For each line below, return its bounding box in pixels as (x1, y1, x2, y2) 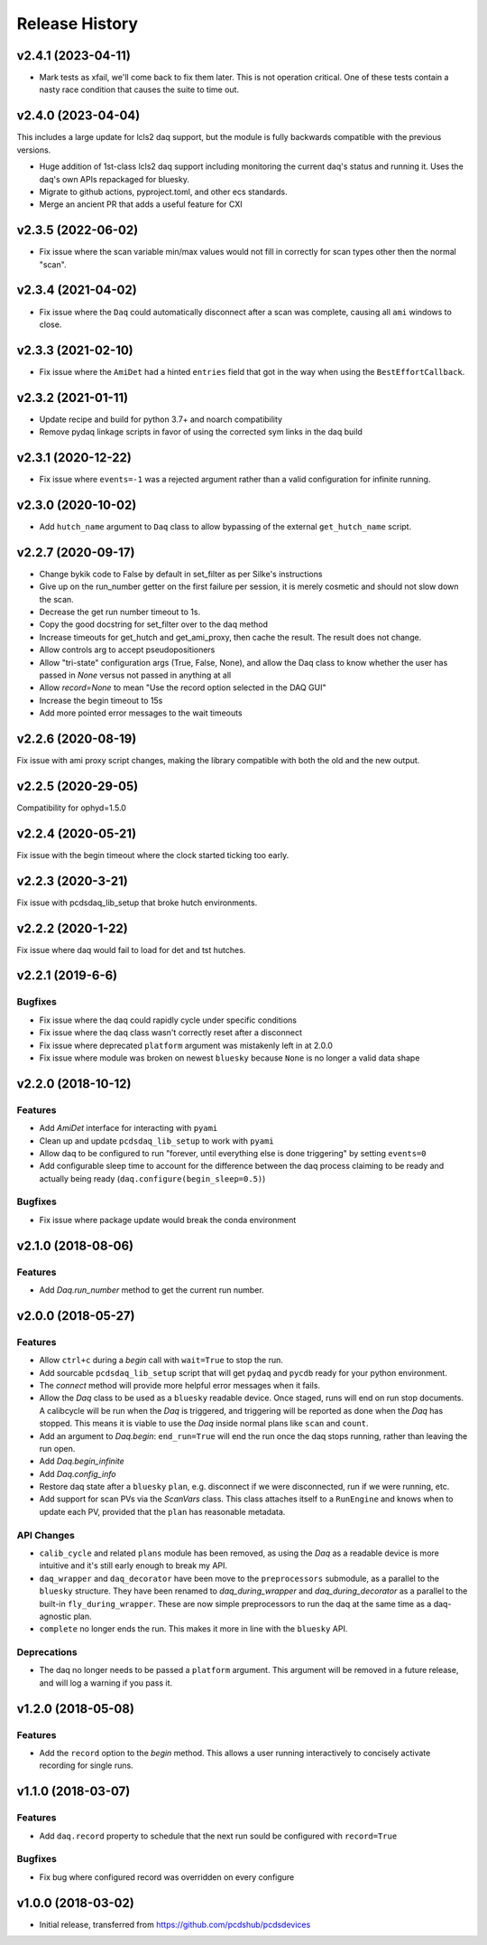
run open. (39, 1443, 76, 1454)
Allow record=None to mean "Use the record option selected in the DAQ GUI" (39, 682, 326, 693)
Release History (16, 14, 139, 33)
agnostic (39, 1611, 72, 1622)
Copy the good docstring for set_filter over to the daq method (39, 619, 268, 630)
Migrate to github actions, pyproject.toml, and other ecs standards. (39, 186, 288, 197)
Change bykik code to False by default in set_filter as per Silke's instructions (39, 568, 323, 579)
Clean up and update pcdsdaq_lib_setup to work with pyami (39, 1135, 274, 1146)
